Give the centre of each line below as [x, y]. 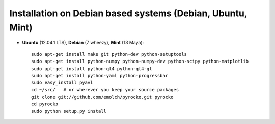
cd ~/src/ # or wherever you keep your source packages [105, 90]
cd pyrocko [45, 104]
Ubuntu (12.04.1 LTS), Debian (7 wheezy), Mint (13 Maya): [83, 43]
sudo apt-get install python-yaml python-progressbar [100, 75]
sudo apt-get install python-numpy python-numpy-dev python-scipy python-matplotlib [140, 61]
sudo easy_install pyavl [62, 83]
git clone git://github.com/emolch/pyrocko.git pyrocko [102, 97]
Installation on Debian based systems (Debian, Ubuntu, [128, 13]
